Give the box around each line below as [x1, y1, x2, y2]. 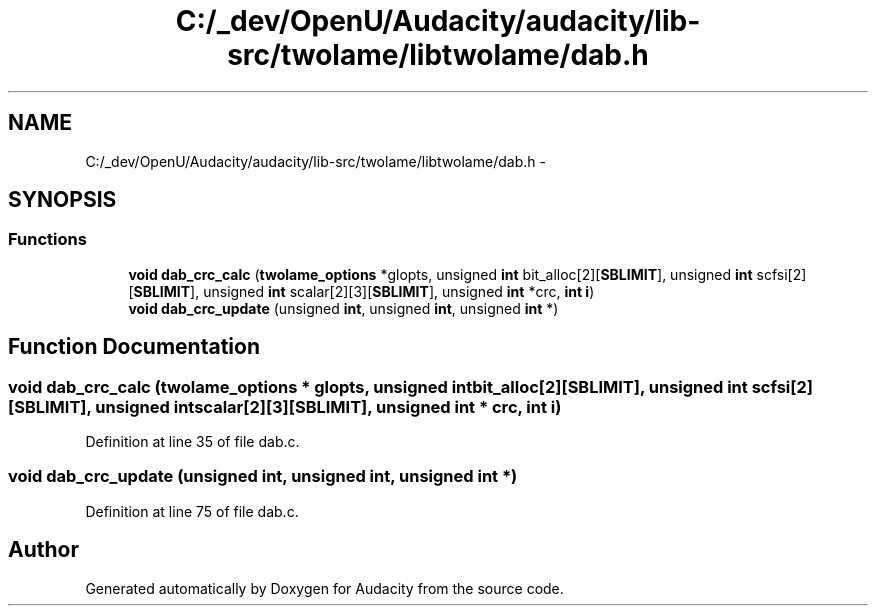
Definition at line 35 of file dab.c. [85, 433, 300, 451]
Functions [8, 229, 87, 250]
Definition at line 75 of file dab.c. [85, 502, 299, 520]
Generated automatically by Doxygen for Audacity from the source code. [85, 579, 564, 597]
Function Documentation [8, 334, 260, 360]
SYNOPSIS [8, 187, 117, 213]
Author [8, 537, 79, 563]
